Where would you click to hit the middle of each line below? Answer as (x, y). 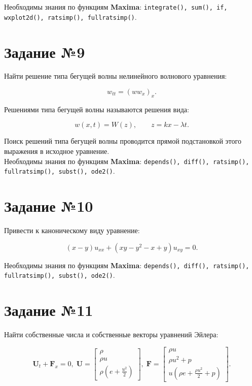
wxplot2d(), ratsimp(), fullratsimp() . (70, 17)
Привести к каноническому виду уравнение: (72, 230)
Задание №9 (45, 52)
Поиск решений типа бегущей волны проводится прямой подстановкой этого (123, 141)
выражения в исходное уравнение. (57, 151)
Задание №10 (49, 206)
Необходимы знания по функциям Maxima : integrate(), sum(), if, (116, 7)
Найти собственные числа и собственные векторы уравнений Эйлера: (111, 334)
